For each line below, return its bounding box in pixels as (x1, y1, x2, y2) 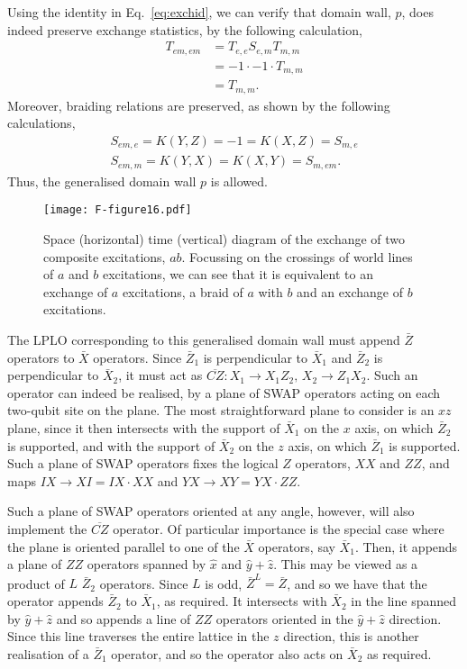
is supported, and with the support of (7, 436, 215, 455)
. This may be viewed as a (273, 555, 418, 574)
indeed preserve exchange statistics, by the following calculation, (7, 20, 362, 39)
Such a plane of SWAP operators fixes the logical (7, 454, 279, 473)
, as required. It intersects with (156, 592, 327, 610)
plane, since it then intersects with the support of (7, 418, 280, 437)
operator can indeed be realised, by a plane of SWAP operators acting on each (7, 383, 441, 402)
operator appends (7, 592, 104, 610)
